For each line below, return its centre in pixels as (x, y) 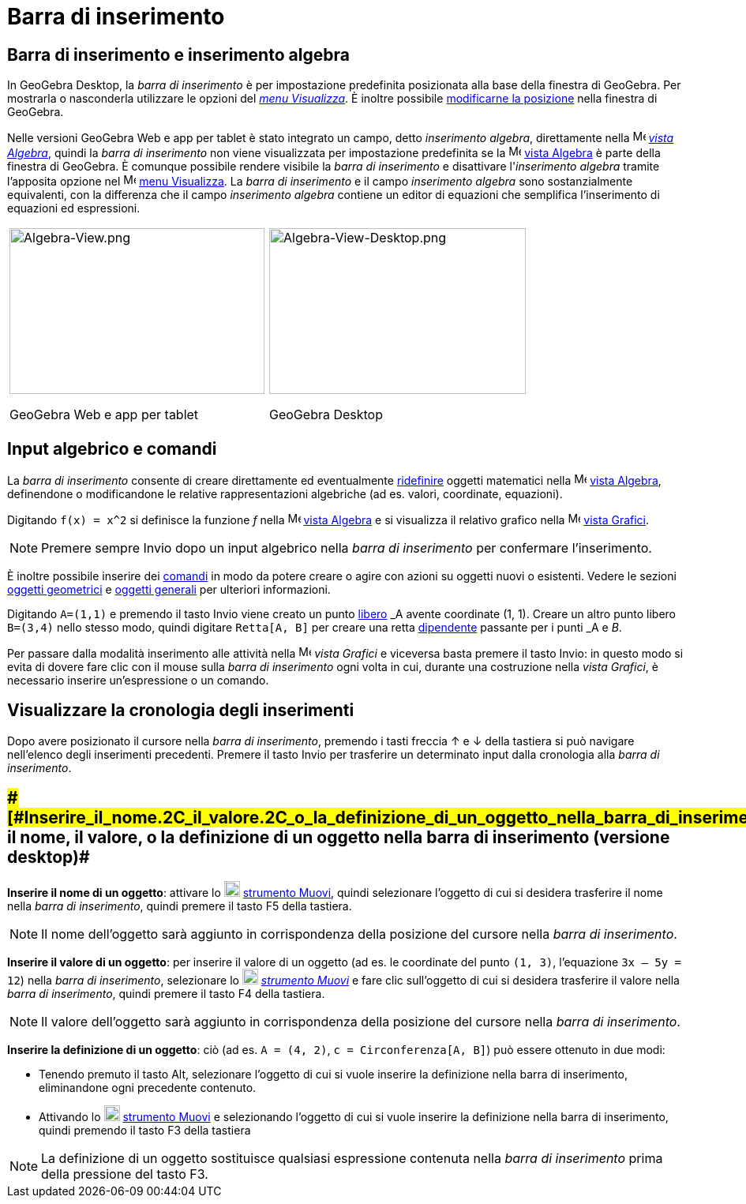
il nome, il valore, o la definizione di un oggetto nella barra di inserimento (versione (339, 838)
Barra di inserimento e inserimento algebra (178, 54)
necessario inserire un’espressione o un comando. (138, 681)
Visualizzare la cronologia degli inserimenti (181, 711)
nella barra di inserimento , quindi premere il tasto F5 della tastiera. (180, 906)
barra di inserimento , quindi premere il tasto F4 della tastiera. (166, 993)
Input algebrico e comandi (112, 448)
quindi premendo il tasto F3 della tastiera (145, 1130)
